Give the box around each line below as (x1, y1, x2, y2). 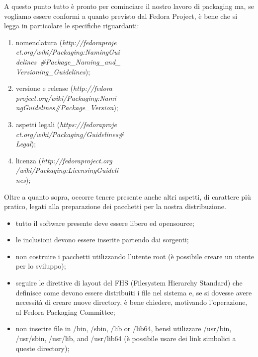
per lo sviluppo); (15, 261, 66, 271)
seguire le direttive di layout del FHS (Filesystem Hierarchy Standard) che (15, 278, 243, 288)
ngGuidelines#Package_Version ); (15, 102, 118, 113)
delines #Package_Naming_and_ (15, 56, 121, 67)
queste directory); (15, 343, 70, 353)
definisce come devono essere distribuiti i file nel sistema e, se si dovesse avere (15, 287, 252, 297)
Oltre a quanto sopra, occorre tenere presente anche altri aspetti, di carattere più (4, 191, 251, 202)
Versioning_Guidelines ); (15, 66, 90, 76)
